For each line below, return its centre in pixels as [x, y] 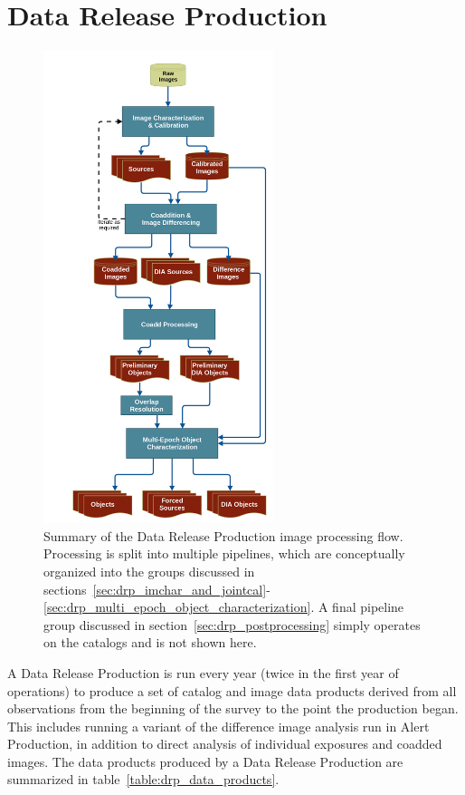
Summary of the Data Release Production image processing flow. [223, 535]
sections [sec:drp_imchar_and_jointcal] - [157, 589]
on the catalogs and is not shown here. [150, 642]
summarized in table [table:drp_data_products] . [143, 779]
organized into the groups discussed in [149, 571]
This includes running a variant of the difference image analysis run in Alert [218, 726]
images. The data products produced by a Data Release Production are [205, 761]
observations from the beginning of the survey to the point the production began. [233, 708]
